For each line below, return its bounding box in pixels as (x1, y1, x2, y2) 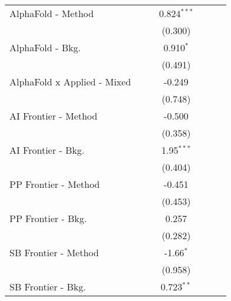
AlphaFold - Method (9, 6, 94, 20)
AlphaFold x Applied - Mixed (9, 75, 131, 88)
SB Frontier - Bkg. (9, 280, 86, 293)
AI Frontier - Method (9, 109, 98, 123)
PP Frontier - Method (9, 177, 100, 191)
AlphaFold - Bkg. (9, 41, 81, 54)
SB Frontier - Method (9, 246, 99, 259)
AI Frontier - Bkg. (9, 143, 85, 157)
